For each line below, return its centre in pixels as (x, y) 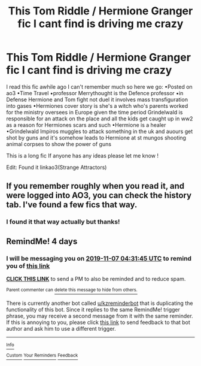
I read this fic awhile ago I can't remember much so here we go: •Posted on (99, 87)
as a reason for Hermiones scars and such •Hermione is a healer (86, 125)
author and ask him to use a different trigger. (61, 328)
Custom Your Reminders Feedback (42, 356)
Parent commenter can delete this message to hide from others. (72, 290)
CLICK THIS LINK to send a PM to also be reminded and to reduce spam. (96, 279)
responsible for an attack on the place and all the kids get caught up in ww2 (100, 119)
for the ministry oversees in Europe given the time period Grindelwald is (95, 112)
